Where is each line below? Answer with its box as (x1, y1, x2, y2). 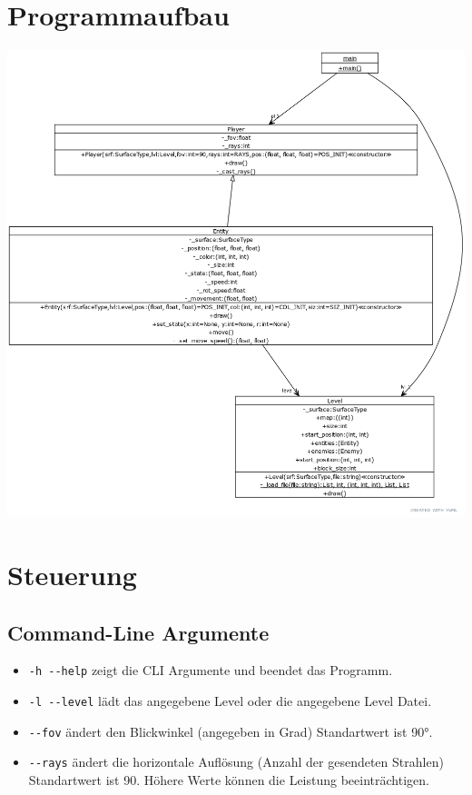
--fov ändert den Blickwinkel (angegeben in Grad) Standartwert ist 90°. (28, 721, 433, 740)
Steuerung (7, 555, 137, 592)
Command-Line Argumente (7, 618, 270, 646)
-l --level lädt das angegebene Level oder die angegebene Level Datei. (28, 691, 432, 710)
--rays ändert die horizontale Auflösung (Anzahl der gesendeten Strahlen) (28, 752, 444, 771)
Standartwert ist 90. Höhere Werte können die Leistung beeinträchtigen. (28, 770, 429, 789)
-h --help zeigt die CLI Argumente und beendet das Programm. (28, 661, 393, 680)
